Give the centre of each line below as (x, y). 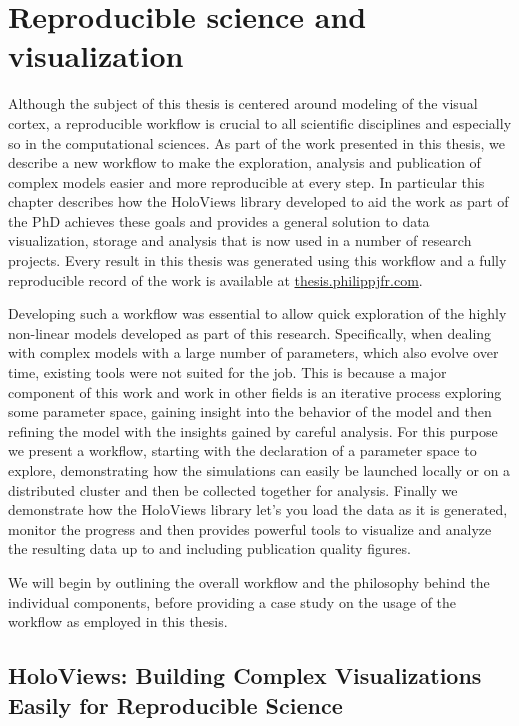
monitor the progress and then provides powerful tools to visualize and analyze (250, 528)
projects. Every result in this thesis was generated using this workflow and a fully (257, 260)
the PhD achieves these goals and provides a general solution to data (219, 220)
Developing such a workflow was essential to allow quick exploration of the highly (257, 313)
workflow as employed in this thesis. (118, 621)
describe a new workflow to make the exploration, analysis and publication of (244, 162)
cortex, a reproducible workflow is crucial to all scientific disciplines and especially (260, 122)
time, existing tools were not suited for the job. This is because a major (227, 372)
